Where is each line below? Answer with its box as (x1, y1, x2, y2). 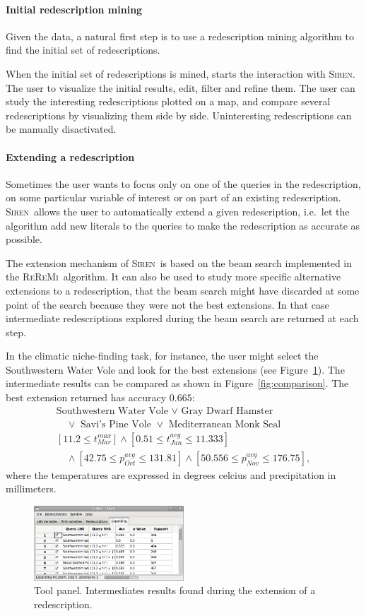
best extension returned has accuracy (6, 390, 167, 405)
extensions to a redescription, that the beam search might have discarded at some (6, 283, 360, 297)
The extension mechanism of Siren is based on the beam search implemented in (6, 255, 353, 270)
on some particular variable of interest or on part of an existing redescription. (6, 190, 341, 205)
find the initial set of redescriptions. (6, 42, 160, 57)
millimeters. (6, 481, 57, 496)
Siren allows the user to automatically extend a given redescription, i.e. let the (6, 203, 350, 218)
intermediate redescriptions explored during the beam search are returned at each (6, 311, 359, 326)
